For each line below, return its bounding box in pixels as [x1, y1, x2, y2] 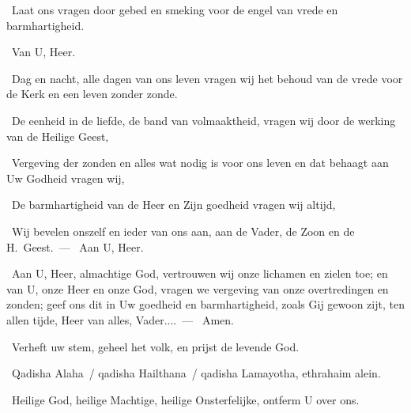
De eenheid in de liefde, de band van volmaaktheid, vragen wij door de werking [11, 112, 396, 128]
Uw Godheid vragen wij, [6, 169, 125, 186]
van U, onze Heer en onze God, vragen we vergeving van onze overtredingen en [6, 280, 389, 297]
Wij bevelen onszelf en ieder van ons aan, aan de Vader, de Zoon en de [11, 222, 355, 239]
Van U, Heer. [11, 44, 76, 60]
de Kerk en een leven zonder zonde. [6, 85, 178, 102]
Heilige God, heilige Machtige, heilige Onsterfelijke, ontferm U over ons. [11, 391, 360, 407]
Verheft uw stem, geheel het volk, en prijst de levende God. [11, 338, 300, 354]
